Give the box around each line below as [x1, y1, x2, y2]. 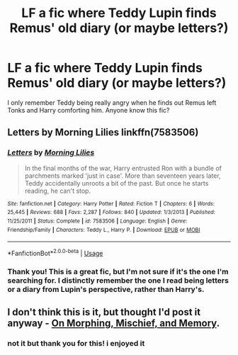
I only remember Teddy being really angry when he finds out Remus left [7, 98, 217, 107]
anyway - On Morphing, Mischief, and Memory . [7, 317, 220, 329]
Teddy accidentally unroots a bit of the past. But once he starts [24, 179, 209, 187]
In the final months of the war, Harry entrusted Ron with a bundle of [24, 164, 222, 172]
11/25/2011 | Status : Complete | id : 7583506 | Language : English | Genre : [7, 218, 188, 225]
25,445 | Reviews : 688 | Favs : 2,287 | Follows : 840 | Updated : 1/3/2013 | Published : [7, 209, 216, 216]
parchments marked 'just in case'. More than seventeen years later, [24, 171, 221, 180]
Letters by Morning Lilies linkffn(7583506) [7, 126, 199, 139]
